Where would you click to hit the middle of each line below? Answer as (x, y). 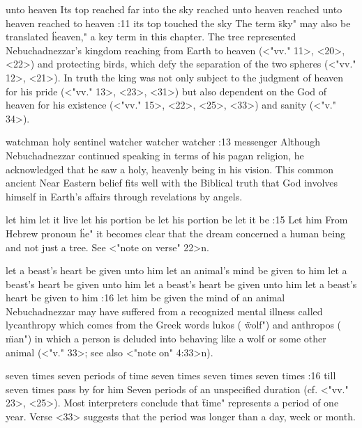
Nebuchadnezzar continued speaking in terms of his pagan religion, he (155, 155)
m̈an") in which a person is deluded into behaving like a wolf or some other (166, 339)
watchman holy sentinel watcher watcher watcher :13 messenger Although (163, 142)
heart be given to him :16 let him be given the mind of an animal (145, 298)
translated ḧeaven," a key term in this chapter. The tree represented (151, 37)
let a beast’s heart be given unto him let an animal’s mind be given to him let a (176, 270)
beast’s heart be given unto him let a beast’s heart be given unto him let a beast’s (181, 284)
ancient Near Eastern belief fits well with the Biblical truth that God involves (172, 183)
